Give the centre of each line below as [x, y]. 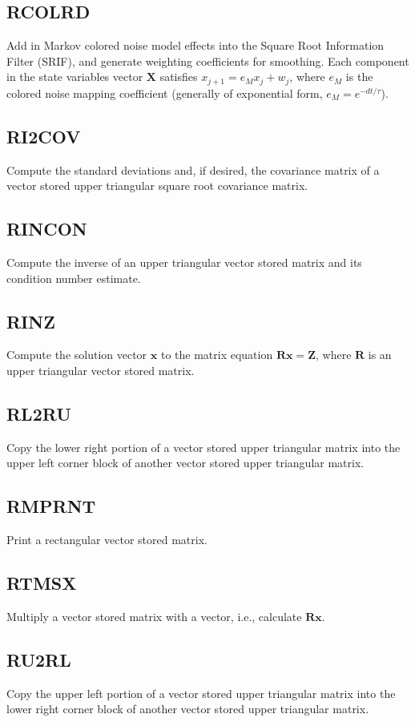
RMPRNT [51, 506]
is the [359, 77]
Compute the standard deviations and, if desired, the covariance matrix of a [193, 169]
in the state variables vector [75, 77]
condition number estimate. [74, 278]
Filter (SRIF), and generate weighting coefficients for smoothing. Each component [208, 61]
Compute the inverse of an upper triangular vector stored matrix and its [184, 262]
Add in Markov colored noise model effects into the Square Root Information [195, 45]
